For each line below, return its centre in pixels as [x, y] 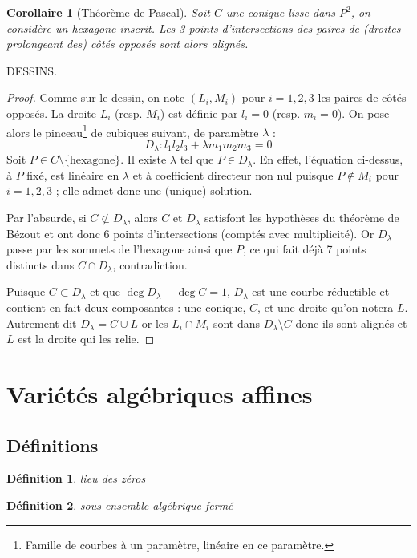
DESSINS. [32, 70]
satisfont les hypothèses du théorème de [302, 218]
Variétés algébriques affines [160, 393]
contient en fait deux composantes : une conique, [126, 307]
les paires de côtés [362, 97]
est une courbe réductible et [321, 291]
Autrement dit [42, 323]
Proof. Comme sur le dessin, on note [96, 97]
